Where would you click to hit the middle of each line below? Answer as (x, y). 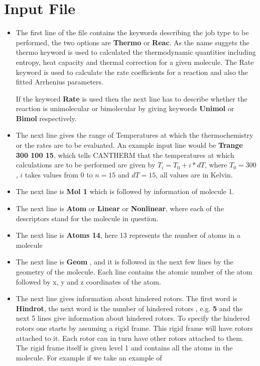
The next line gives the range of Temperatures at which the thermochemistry (135, 135)
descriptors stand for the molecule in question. (87, 218)
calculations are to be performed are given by (86, 165)
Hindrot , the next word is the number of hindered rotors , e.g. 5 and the (129, 308)
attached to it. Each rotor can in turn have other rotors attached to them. (130, 338)
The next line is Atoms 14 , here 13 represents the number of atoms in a (128, 235)
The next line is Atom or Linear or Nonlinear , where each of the (120, 208)
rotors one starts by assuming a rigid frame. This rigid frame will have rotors (134, 328)
